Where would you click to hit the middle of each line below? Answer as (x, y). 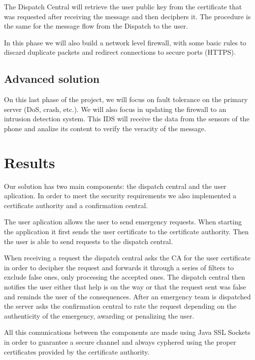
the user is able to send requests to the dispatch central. (89, 241)
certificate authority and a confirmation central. (76, 205)
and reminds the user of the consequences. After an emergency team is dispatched (127, 296)
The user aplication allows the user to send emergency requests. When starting (123, 222)
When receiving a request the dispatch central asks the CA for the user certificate (127, 258)
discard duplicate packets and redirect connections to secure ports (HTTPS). (120, 52)
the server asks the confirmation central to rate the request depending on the (120, 306)
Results (30, 162)
